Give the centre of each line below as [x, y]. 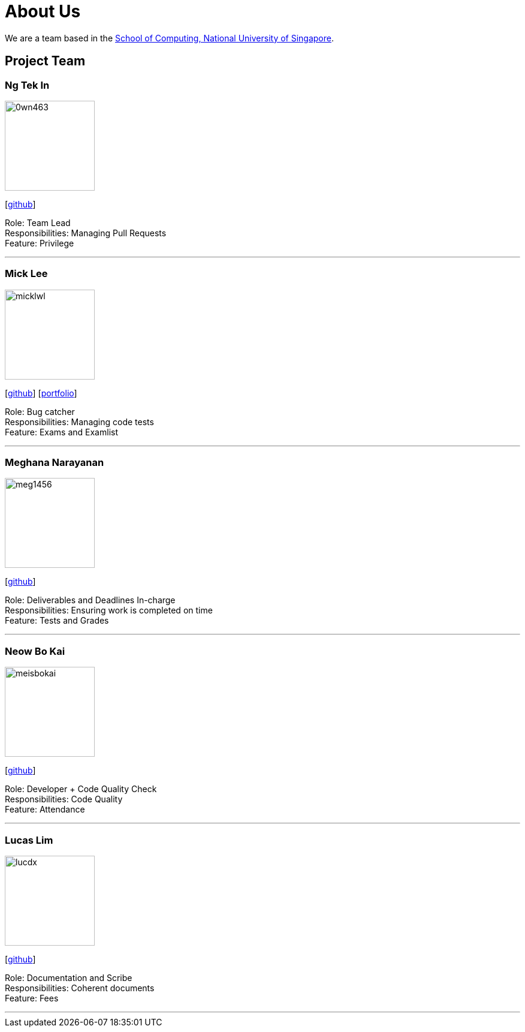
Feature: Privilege [40, 243]
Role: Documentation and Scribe [69, 977]
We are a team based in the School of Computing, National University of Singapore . [170, 38]
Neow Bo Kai [35, 651]
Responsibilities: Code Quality [64, 799]
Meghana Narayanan [55, 463]
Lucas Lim [29, 840]
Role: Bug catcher [40, 411]
